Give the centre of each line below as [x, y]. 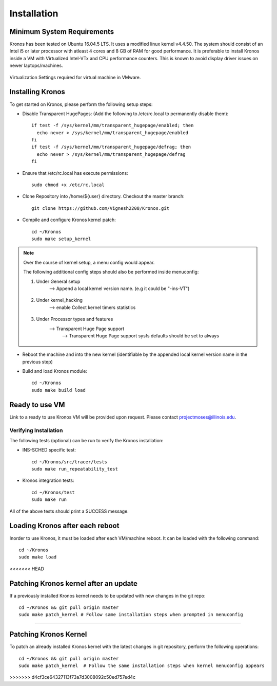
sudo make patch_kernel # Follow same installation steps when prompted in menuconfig [131, 615]
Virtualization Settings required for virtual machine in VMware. [75, 77]
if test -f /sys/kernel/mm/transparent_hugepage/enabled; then [113, 125]
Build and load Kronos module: [55, 371]
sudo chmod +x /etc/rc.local [68, 185]
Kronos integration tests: [48, 480]
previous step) [38, 362]
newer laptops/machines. [36, 66]
